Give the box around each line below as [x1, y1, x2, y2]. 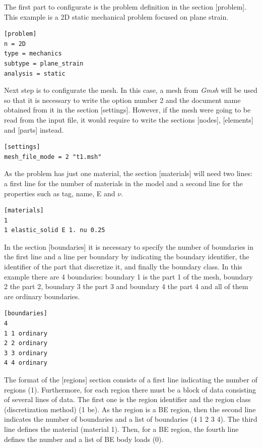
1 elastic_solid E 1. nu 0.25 [4, 227, 105, 234]
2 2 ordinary [4, 340, 47, 347]
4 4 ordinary [4, 359, 47, 367]
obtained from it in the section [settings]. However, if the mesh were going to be [4, 104, 251, 115]
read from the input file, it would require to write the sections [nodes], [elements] [4, 114, 253, 125]
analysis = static [4, 70, 65, 77]
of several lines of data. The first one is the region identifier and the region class [4, 394, 251, 405]
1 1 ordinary [4, 329, 47, 337]
